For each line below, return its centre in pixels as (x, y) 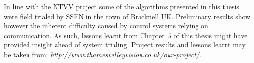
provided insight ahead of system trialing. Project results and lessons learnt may (125, 45)
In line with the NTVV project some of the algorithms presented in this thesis (122, 6)
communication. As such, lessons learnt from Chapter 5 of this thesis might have (126, 35)
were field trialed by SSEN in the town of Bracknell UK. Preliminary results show (127, 16)
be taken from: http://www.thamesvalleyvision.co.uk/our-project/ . (103, 54)
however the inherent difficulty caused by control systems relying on (106, 26)
